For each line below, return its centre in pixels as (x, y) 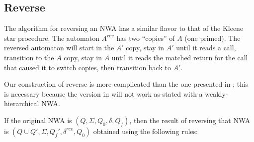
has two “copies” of (146, 38)
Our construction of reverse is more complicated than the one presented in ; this (126, 84)
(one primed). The (212, 38)
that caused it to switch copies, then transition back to (87, 67)
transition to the (29, 57)
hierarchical (22, 103)
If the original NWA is (38, 120)
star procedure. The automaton (52, 38)
